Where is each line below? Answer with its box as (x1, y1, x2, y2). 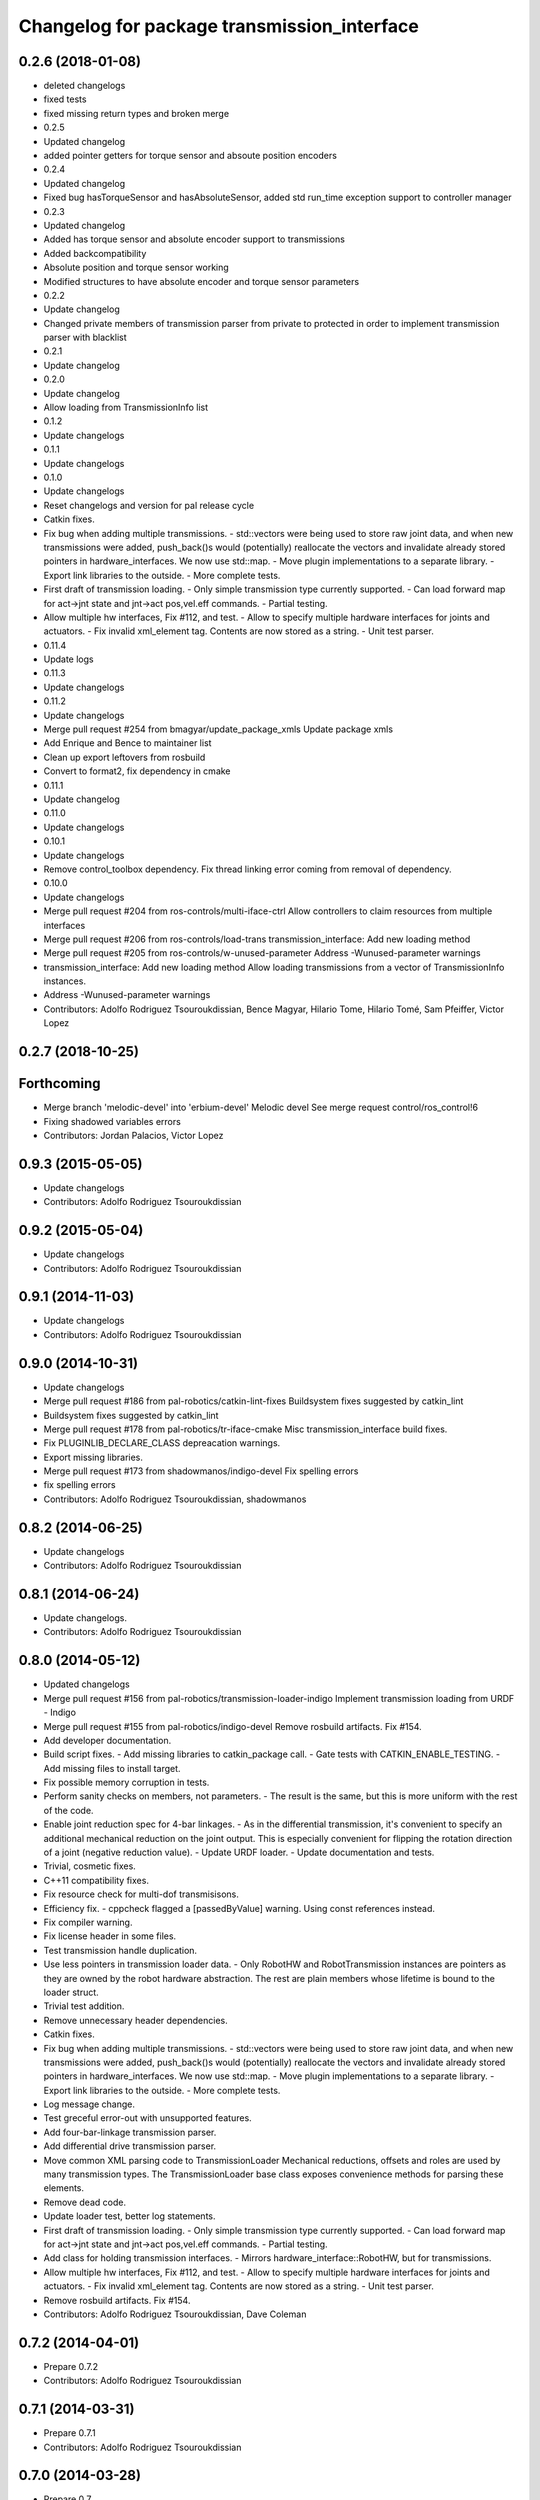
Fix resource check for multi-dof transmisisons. (43, 1888, 239, 1900)
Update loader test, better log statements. (43, 2210, 216, 2222)
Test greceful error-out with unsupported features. (43, 2112, 252, 2124)
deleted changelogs (43, 80, 126, 92)
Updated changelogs (43, 1678, 130, 1690)
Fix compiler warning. (43, 1916, 133, 1928)
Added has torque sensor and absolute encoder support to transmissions (43, 233, 345, 245)
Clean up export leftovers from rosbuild (43, 751, 206, 763)
